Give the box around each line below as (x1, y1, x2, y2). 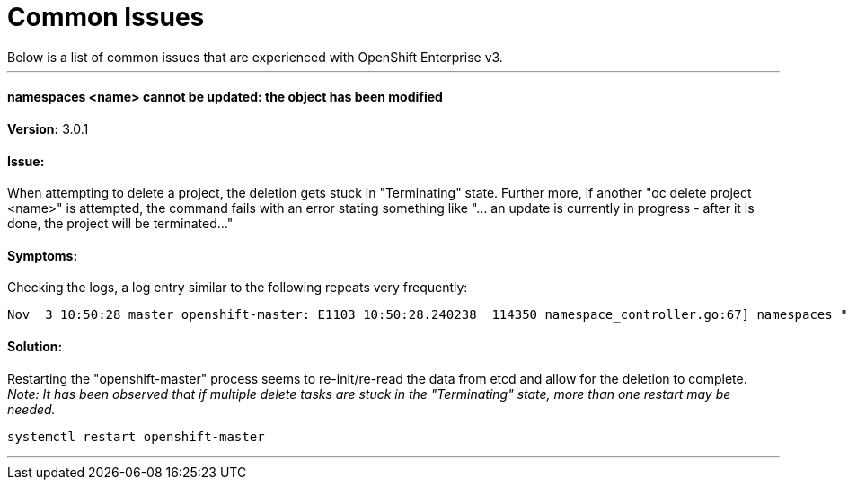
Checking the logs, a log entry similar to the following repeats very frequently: (7, 279, 468, 296)
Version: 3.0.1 (7, 120, 89, 137)
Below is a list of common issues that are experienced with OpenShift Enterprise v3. (7, 49, 503, 65)
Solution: (7, 339, 63, 355)
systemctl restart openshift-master (7, 429, 265, 444)
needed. (7, 401, 56, 417)
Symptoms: (7, 247, 78, 263)
